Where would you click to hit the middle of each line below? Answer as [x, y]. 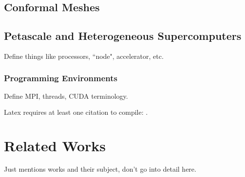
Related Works [55, 146]
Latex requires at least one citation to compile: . [76, 112]
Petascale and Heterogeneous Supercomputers [123, 36]
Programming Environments [61, 78]
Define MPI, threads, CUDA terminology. [66, 96]
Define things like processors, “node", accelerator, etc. [84, 56]
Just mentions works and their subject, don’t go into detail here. [100, 169]
